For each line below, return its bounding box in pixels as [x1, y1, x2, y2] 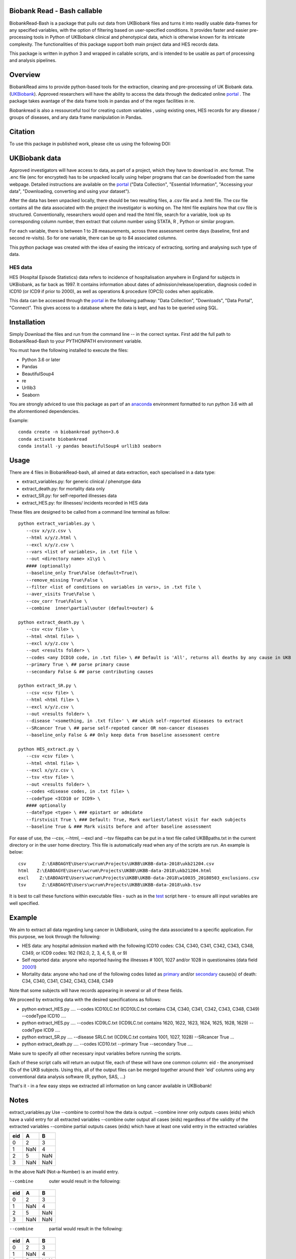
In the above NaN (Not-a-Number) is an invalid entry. [9, 1169, 119, 1175]
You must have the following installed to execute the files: [9, 347, 129, 354]
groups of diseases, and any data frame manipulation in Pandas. [9, 114, 143, 120]
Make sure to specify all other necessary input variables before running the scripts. [9, 1050, 182, 1056]
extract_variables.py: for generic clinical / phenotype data [22, 478, 141, 484]
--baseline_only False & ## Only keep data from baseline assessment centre [26, 732, 220, 738]
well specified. [9, 900, 40, 906]
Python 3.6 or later [22, 357, 60, 363]
